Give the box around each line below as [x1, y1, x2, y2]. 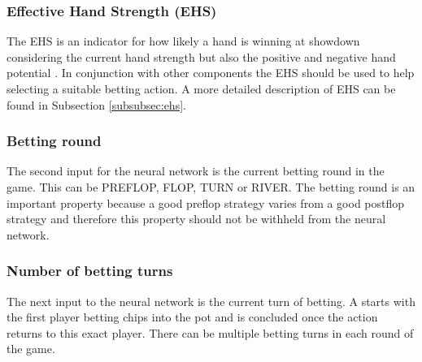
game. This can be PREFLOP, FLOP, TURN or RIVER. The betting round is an [7, 179, 415, 195]
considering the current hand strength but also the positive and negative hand [7, 48, 396, 65]
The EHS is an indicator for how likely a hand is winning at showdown [7, 32, 360, 50]
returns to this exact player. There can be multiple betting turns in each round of [7, 324, 414, 341]
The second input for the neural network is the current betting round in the [7, 162, 385, 179]
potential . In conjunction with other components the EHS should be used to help [7, 64, 415, 81]
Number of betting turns [7, 261, 173, 281]
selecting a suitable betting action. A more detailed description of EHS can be [7, 80, 396, 97]
